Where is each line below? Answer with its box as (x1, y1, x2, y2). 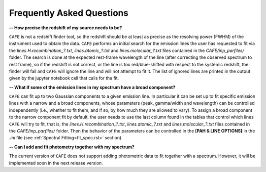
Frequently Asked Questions (9, 7, 129, 18)
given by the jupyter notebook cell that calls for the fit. (9, 75, 119, 81)
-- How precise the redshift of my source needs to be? (9, 25, 122, 31)
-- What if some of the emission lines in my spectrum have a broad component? (9, 84, 176, 90)
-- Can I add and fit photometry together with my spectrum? (9, 144, 135, 150)
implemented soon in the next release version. (9, 160, 103, 166)
